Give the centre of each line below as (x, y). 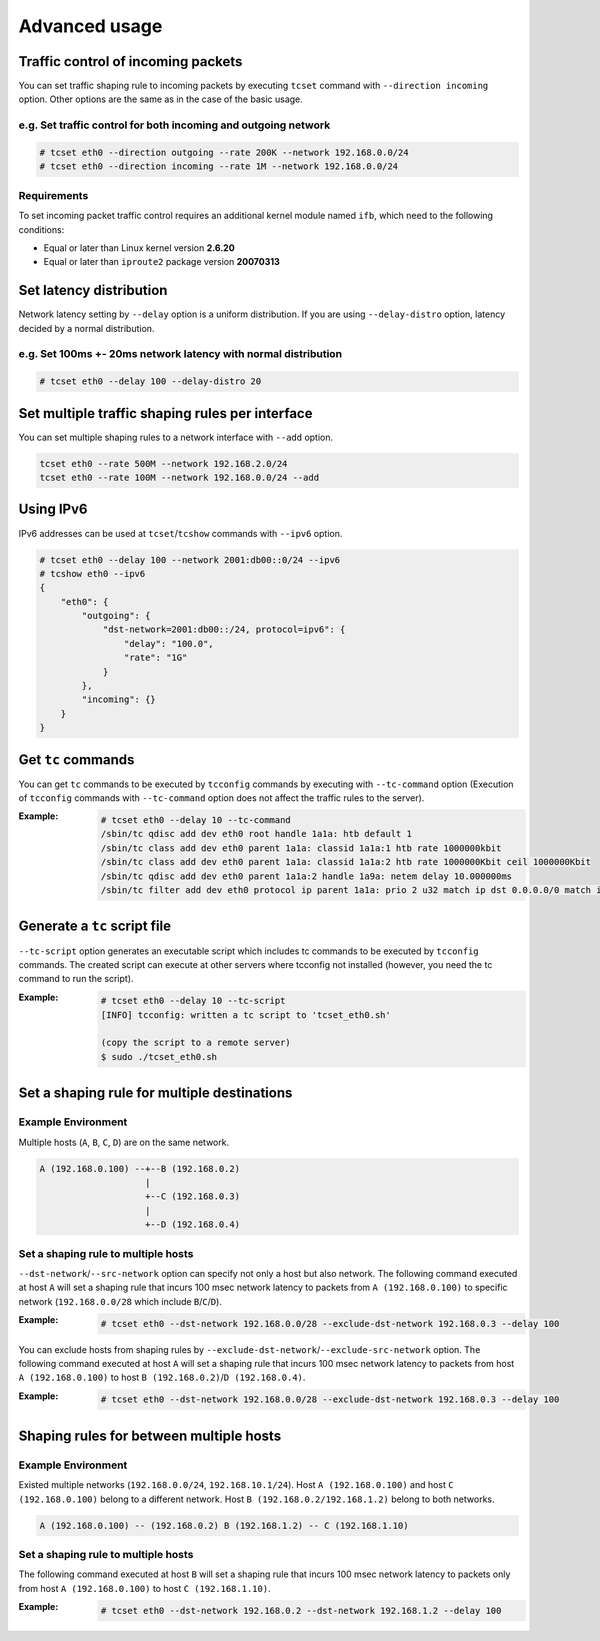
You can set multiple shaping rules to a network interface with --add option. (176, 437)
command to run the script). (76, 979)
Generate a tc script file (95, 926)
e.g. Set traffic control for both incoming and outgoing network (174, 125)
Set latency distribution (93, 290)
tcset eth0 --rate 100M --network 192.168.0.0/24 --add (179, 478)
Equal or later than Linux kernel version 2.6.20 (139, 247)
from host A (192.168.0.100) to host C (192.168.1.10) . (144, 1588)
